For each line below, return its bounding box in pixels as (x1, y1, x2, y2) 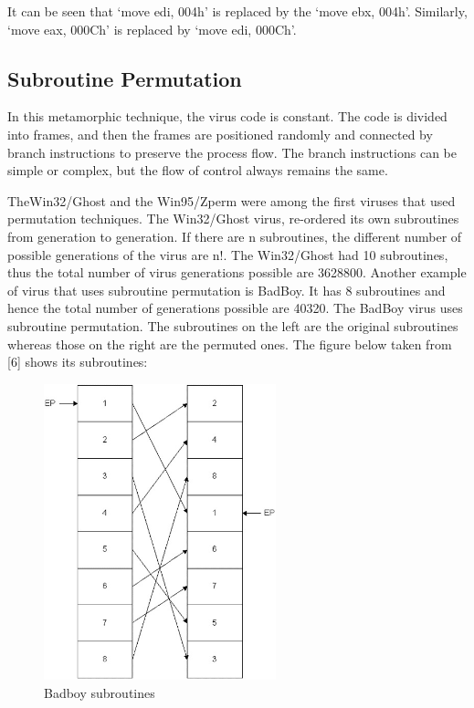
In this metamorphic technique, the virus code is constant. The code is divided (7, 107, 448, 126)
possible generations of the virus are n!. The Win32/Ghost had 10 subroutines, (7, 245, 448, 264)
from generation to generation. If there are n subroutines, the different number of (7, 226, 462, 245)
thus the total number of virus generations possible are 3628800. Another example (7, 263, 467, 282)
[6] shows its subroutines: (7, 352, 148, 371)
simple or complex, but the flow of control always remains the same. (7, 161, 388, 180)
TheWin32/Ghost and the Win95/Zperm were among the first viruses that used (7, 191, 456, 210)
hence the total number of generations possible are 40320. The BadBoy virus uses (7, 298, 463, 318)
